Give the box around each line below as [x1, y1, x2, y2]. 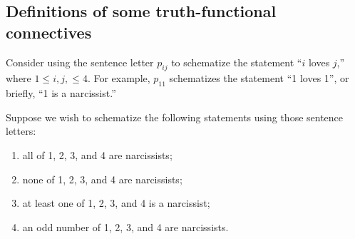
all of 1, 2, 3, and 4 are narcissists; [22, 147, 173, 162]
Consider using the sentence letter [6, 54, 154, 69]
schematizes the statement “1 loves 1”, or [169, 71, 349, 86]
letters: [6, 123, 36, 138]
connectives [6, 21, 92, 43]
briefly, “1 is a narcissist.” [6, 86, 116, 101]
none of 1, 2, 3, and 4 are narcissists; [22, 171, 182, 186]
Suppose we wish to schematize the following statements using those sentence [6, 109, 344, 124]
